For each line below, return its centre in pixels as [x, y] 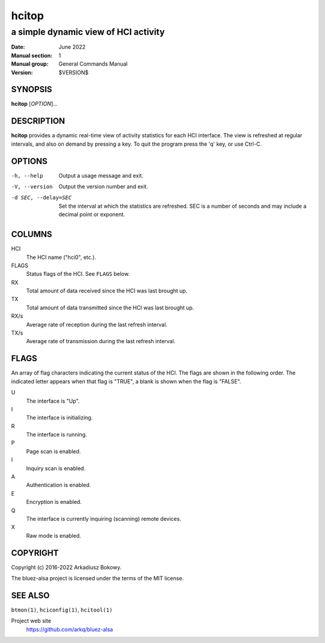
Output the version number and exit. [104, 187]
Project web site [31, 621]
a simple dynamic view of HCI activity [88, 32]
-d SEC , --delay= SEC [42, 198]
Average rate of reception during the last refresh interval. [97, 325]
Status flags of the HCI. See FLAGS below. [78, 274]
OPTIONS [29, 161]
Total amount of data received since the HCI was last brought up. [107, 291]
